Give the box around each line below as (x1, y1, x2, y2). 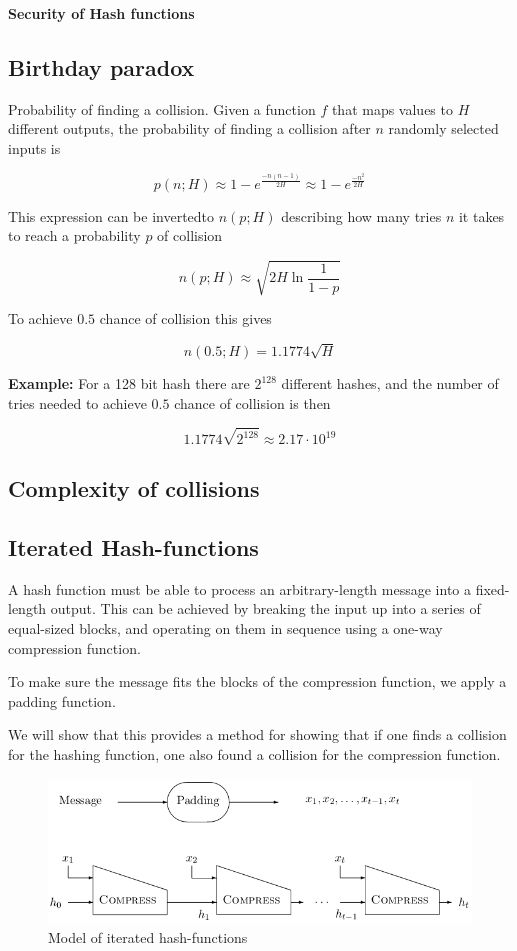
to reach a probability (8, 225, 141, 246)
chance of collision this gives (99, 308, 272, 329)
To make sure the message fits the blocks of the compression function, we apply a (8, 671, 507, 692)
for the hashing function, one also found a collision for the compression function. (8, 744, 501, 765)
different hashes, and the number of (281, 373, 499, 394)
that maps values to (331, 98, 453, 119)
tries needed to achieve (8, 392, 147, 413)
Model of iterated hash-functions (48, 926, 248, 947)
